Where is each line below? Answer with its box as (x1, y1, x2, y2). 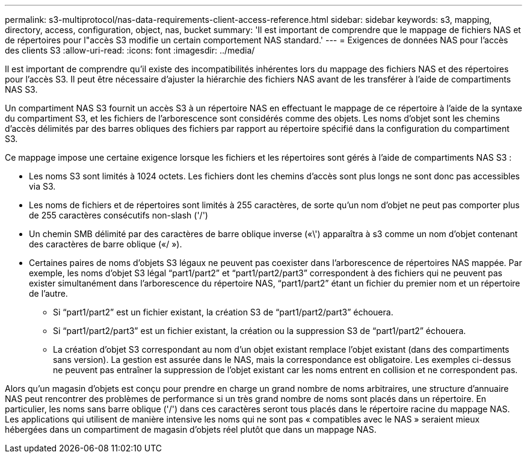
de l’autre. (29, 288, 68, 299)
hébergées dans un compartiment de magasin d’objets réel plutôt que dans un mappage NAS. (5, 424, 377, 435)
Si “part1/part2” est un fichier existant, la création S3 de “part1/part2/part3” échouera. (53, 307, 393, 317)
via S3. (29, 181, 56, 191)
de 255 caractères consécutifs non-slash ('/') (29, 210, 208, 220)
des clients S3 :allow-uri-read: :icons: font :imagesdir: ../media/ (5, 45, 255, 55)
